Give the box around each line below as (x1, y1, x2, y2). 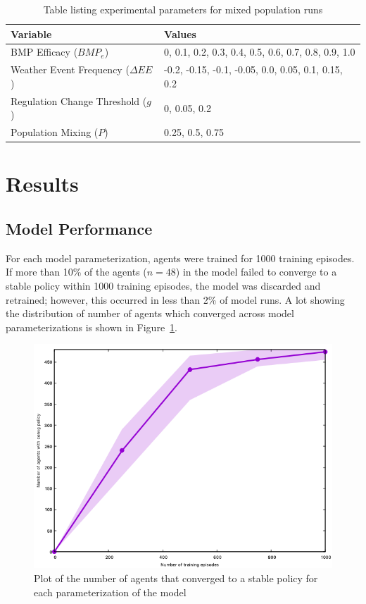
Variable (11, 26, 52, 41)
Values (164, 26, 196, 41)
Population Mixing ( (11, 125, 99, 140)
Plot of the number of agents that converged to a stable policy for (34, 570, 318, 585)
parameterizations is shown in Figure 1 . (6, 319, 178, 334)
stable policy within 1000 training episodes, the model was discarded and (6, 278, 321, 293)
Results (6, 169, 79, 198)
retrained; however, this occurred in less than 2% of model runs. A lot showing (6, 292, 345, 307)
